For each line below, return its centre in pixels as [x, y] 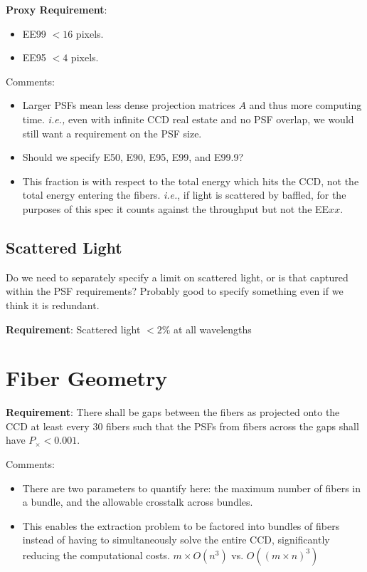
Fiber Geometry [87, 378]
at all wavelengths [213, 329]
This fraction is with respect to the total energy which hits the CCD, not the [191, 181]
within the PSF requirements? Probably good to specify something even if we [175, 291]
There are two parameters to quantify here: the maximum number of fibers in [192, 488]
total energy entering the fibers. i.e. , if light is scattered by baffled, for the [184, 195]
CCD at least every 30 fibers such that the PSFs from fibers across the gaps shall [182, 426]
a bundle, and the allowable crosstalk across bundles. [138, 502]
